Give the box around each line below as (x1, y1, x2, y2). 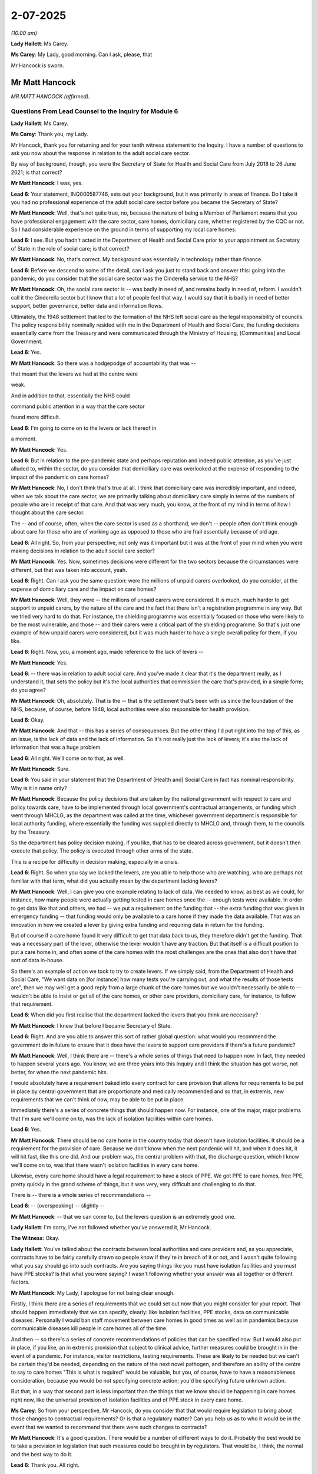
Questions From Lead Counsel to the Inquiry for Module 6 (11, 107, 178, 116)
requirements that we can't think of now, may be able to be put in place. (11, 1096, 185, 1103)
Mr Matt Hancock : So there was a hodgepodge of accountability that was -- (11, 360, 197, 367)
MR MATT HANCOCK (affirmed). (11, 93, 91, 100)
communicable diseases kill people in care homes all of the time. (11, 1325, 168, 1332)
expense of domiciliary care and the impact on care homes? (11, 585, 157, 593)
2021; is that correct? (11, 169, 62, 176)
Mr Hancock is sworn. (11, 62, 64, 69)
